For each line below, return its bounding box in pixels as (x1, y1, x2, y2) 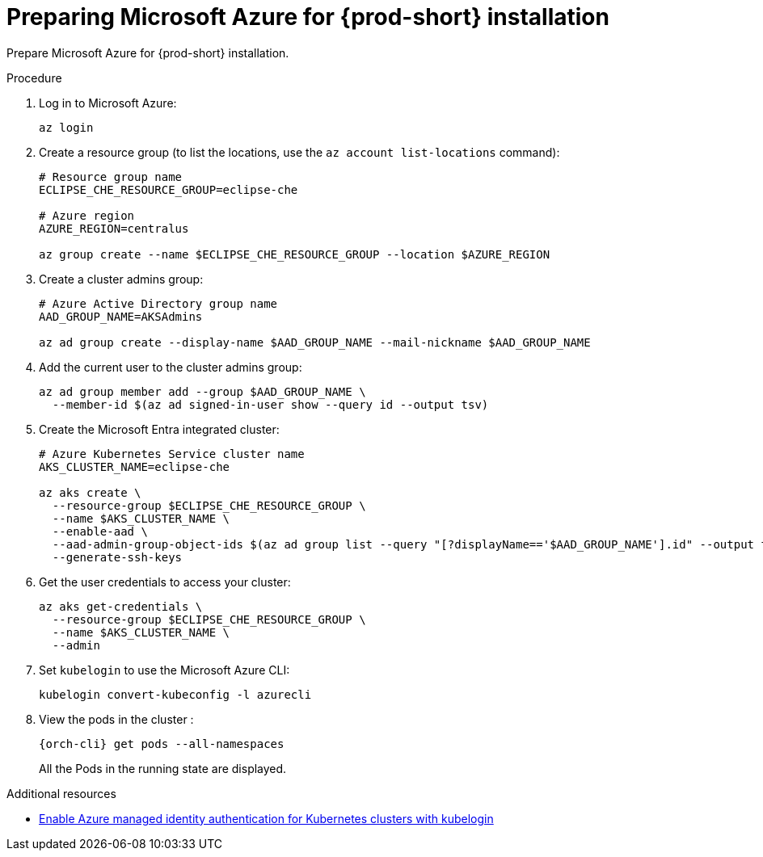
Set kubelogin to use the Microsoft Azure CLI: (39, 662, 290, 677)
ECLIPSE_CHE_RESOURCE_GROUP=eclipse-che (39, 183, 298, 196)
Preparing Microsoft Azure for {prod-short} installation (6, 3, 609, 31)
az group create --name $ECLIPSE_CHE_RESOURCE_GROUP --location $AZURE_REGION (39, 247, 550, 261)
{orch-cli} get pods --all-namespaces (39, 737, 285, 750)
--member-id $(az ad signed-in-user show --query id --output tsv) (52, 397, 489, 411)
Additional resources (6, 786, 116, 800)
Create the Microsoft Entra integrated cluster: (39, 422, 280, 436)
